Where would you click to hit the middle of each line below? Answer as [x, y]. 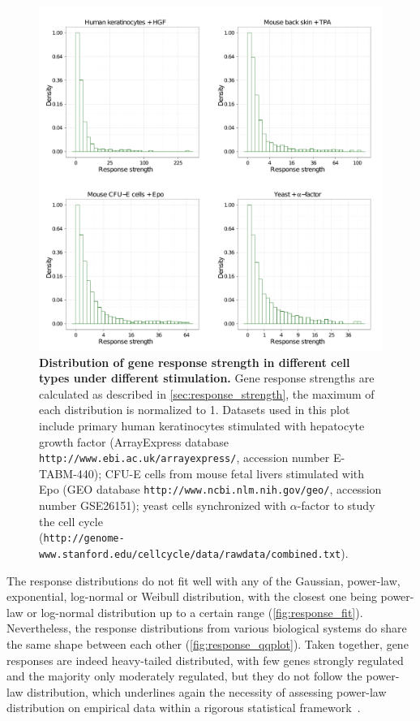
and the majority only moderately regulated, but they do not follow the [184, 676]
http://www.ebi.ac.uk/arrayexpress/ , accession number [184, 458]
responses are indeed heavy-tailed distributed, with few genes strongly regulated [205, 660]
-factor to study [336, 505]
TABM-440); [71, 473]
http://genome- [84, 539]
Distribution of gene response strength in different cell [195, 362]
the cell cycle [71, 521]
